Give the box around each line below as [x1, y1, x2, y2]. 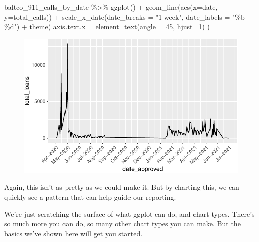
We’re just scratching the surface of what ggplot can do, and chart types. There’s [4, 208, 255, 219]
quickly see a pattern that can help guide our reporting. [4, 191, 176, 202]
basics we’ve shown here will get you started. [4, 228, 143, 238]
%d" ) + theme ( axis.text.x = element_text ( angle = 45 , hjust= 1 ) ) [4, 21, 210, 32]
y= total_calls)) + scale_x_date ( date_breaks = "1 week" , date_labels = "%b [4, 11, 245, 22]
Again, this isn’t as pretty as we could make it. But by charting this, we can [4, 181, 239, 192]
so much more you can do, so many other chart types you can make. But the [4, 218, 241, 229]
